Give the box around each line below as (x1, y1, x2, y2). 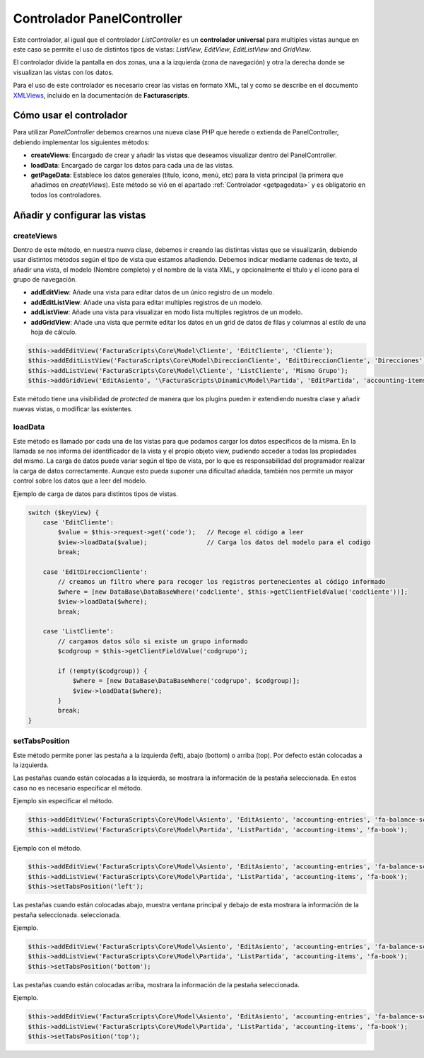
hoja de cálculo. (30, 328, 78, 336)
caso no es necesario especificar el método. (13, 783, 143, 792)
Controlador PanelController (13, 11, 183, 26)
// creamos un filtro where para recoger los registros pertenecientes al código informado (57, 577, 386, 586)
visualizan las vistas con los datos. (13, 68, 114, 76)
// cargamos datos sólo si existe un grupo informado (57, 637, 248, 645)
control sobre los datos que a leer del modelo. (13, 476, 148, 485)
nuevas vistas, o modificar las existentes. (13, 404, 134, 413)
